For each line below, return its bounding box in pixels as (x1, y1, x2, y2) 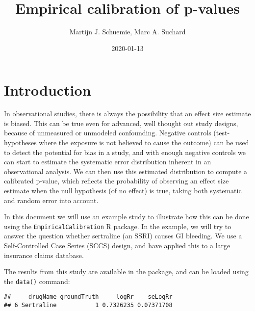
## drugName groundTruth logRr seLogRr (4, 293, 173, 301)
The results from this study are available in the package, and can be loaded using (4, 266, 249, 277)
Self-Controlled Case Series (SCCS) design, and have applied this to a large (4, 240, 230, 251)
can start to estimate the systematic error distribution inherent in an (4, 156, 211, 167)
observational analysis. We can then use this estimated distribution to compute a (4, 166, 248, 176)
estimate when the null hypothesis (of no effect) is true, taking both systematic (4, 185, 242, 195)
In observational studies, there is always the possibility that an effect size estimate (4, 108, 251, 119)
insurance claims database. (4, 250, 84, 260)
